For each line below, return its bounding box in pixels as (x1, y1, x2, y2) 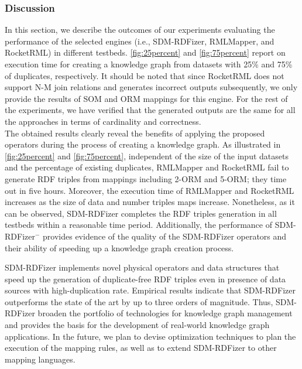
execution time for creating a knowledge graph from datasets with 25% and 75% (5, 58, 293, 70)
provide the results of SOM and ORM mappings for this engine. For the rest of (5, 92, 288, 104)
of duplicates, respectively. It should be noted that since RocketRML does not (5, 69, 284, 81)
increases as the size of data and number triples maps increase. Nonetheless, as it (5, 196, 295, 208)
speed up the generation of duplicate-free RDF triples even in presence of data (5, 272, 286, 285)
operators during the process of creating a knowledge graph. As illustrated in (5, 138, 281, 151)
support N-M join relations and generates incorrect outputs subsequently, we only (5, 81, 298, 93)
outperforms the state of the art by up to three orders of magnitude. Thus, (5, 295, 273, 307)
